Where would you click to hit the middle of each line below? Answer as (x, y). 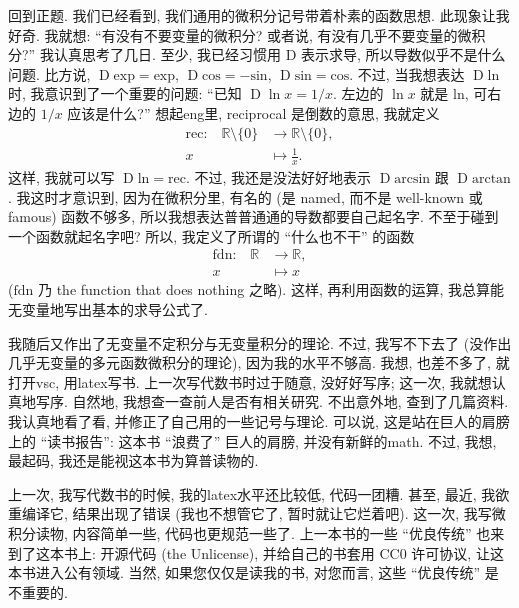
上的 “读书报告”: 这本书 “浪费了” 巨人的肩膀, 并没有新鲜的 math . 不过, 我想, (252, 440)
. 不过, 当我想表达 (407, 73)
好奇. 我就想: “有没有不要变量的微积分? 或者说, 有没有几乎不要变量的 (233, 34)
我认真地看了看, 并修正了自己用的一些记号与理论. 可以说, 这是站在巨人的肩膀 (259, 420)
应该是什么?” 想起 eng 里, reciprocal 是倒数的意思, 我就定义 (253, 112)
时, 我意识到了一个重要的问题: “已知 (125, 93)
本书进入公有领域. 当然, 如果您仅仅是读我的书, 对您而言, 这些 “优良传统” (244, 572)
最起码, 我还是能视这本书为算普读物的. (133, 460)
